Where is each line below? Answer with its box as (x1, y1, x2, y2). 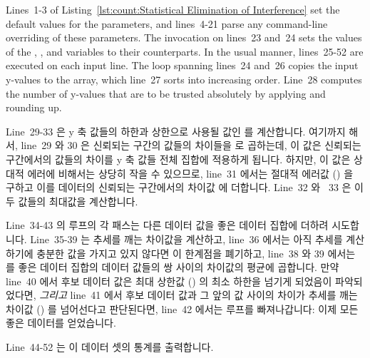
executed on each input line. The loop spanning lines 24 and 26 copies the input (6, 58, 359, 73)
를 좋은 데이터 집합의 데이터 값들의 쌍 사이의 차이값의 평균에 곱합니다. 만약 (6, 260, 339, 275)
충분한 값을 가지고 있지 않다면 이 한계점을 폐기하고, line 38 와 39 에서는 (36, 245, 356, 260)
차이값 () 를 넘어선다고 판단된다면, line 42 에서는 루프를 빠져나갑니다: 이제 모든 (6, 301, 359, 316)
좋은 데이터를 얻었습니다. (6, 315, 116, 330)
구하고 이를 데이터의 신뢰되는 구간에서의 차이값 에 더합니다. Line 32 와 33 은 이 (6, 180, 364, 195)
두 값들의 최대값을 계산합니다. (6, 193, 138, 208)
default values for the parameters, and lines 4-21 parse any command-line (6, 16, 328, 31)
